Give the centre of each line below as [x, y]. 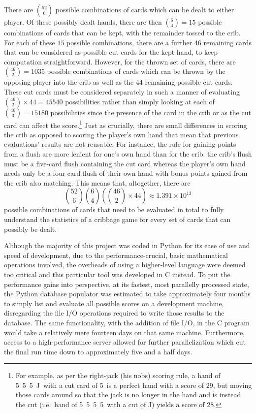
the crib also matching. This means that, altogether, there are [97, 182]
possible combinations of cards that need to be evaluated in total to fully [114, 209]
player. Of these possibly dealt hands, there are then [83, 22]
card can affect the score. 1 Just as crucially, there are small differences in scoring [126, 124]
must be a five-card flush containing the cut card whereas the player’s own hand [125, 163]
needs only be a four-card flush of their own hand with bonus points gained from [126, 173]
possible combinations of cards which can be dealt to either [145, 9]
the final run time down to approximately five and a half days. [98, 351]
